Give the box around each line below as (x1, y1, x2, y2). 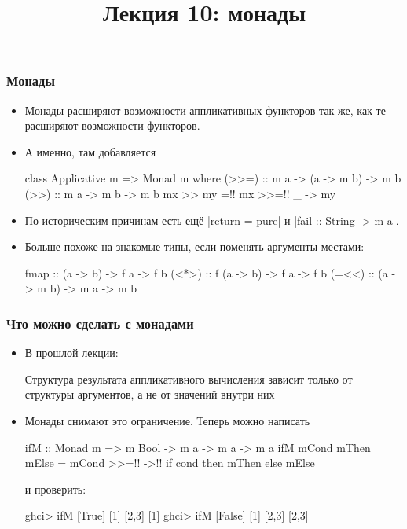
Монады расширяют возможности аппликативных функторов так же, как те (24, 101, 386, 118)
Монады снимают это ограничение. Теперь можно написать (24, 413, 310, 429)
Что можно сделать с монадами (6, 313, 194, 332)
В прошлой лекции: (24, 344, 119, 361)
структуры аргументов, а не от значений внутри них (24, 386, 275, 402)
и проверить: (24, 480, 86, 497)
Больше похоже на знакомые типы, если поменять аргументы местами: (24, 238, 365, 255)
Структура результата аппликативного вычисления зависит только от (24, 370, 353, 387)
